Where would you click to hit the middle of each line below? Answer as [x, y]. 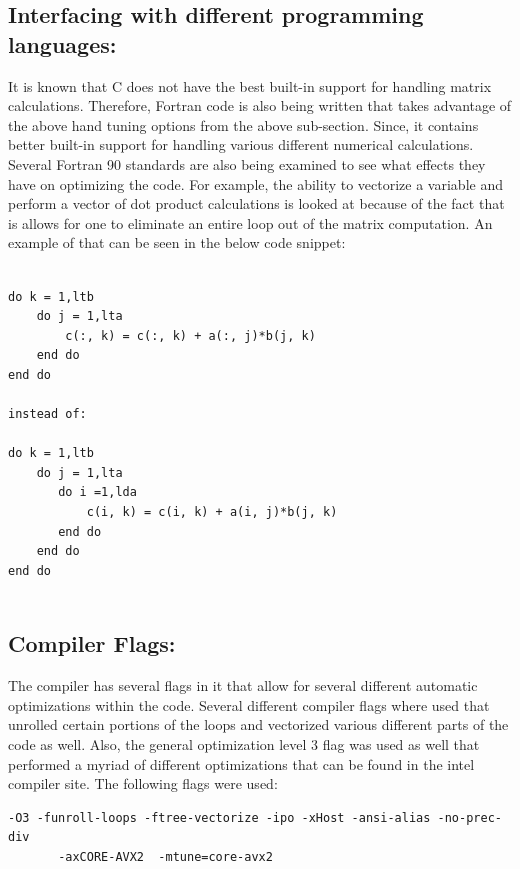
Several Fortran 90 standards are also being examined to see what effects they [247, 163]
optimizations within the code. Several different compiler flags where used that [249, 704]
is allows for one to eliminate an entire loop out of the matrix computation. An [250, 222]
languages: [62, 43]
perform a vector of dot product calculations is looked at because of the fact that [256, 203]
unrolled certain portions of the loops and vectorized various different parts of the [258, 724]
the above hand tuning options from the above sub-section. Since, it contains [243, 124]
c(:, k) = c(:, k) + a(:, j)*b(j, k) [190, 335]
